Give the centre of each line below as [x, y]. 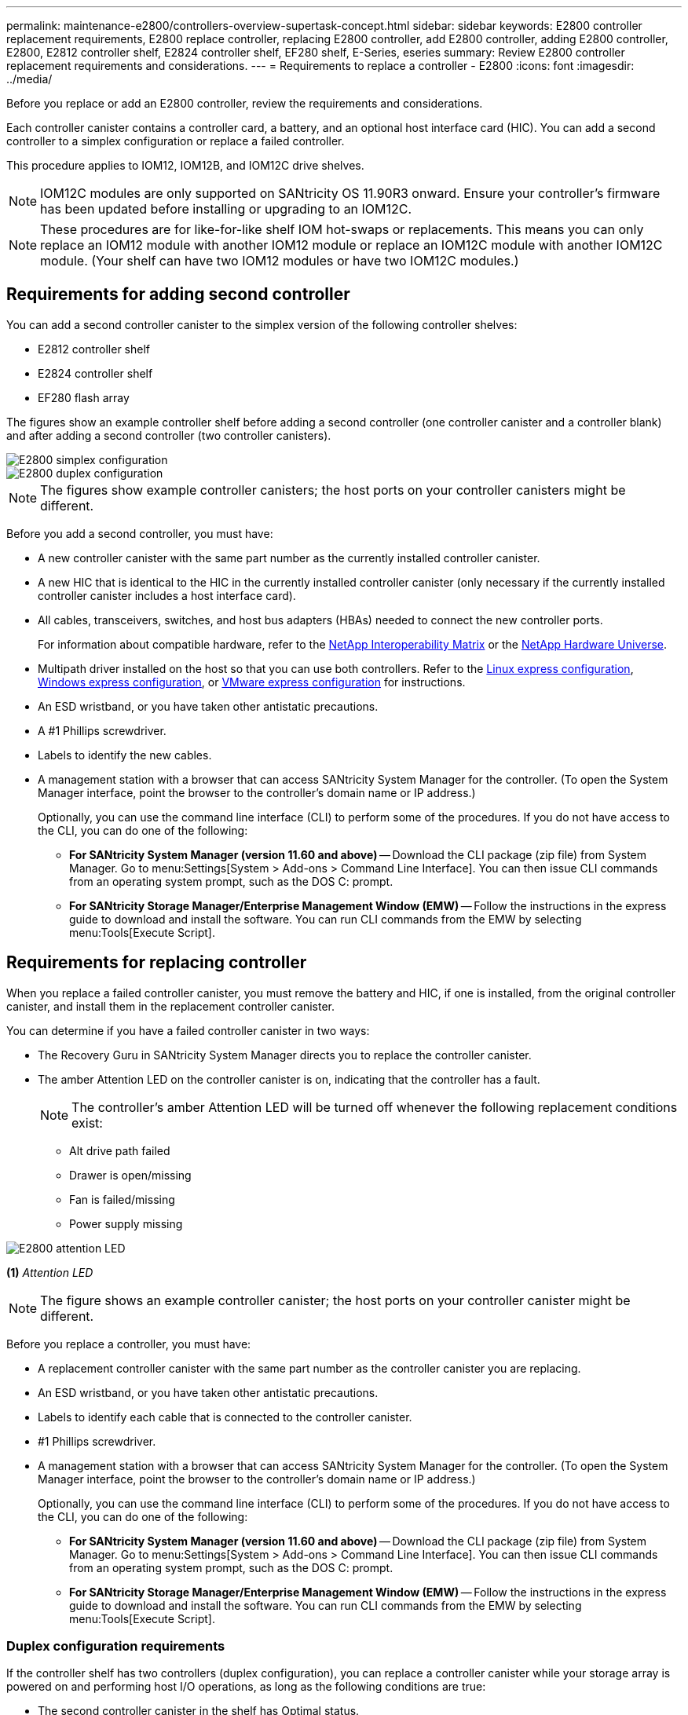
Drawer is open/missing [130, 1175]
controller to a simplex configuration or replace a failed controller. [176, 141]
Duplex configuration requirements [116, 1646]
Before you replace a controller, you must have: [129, 1344]
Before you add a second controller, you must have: [140, 533]
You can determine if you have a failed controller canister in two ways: [188, 1030]
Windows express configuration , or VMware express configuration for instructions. [252, 682]
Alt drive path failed [120, 1150]
